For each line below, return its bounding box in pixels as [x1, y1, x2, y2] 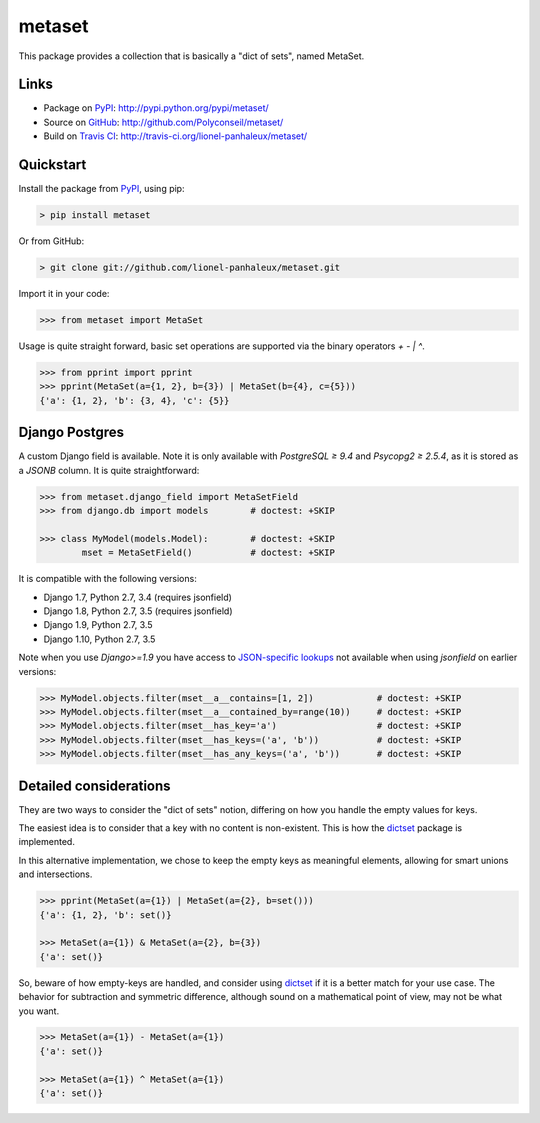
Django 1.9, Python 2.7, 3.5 [43, 619, 153, 631]
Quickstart [18, 156, 87, 174]
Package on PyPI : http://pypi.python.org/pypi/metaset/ [43, 102, 269, 114]
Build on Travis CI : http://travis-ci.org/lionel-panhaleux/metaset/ [43, 130, 308, 142]
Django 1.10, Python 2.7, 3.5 [43, 633, 156, 645]
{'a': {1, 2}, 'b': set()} [39, 909, 172, 920]
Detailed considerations [18, 777, 171, 794]
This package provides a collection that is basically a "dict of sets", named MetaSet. [18, 50, 365, 62]
